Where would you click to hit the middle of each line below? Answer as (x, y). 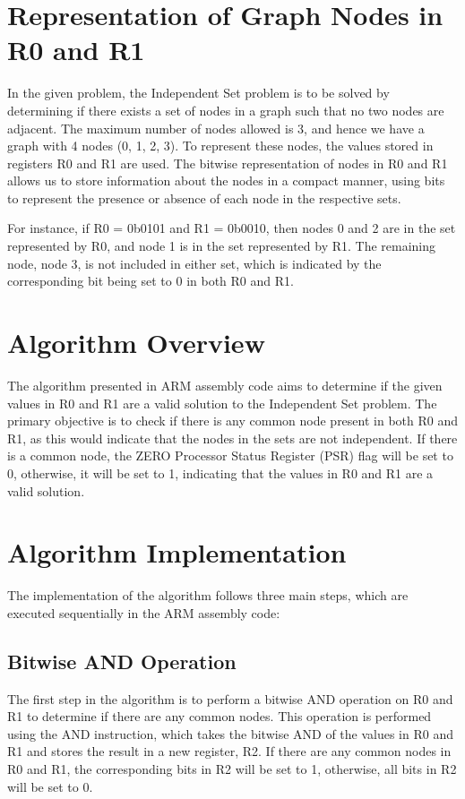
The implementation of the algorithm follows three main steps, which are (208, 595)
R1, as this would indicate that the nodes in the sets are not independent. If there (232, 438)
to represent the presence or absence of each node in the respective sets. (204, 198)
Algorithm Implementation (177, 552)
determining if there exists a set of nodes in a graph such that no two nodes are (226, 110)
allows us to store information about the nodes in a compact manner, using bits (226, 180)
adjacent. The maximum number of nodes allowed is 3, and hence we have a (216, 128)
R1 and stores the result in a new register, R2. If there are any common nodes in (229, 751)
